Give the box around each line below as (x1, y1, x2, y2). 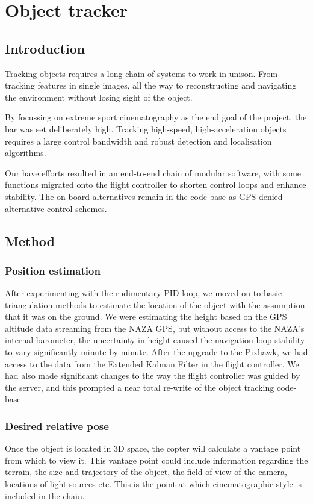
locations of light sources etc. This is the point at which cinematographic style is (5, 478, 302, 490)
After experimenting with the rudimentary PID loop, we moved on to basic (5, 287, 282, 299)
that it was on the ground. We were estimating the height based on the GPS (5, 310, 287, 323)
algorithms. (5, 146, 46, 159)
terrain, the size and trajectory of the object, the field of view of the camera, (5, 465, 287, 478)
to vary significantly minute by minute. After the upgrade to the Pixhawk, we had (5, 346, 308, 358)
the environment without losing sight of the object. (5, 90, 193, 103)
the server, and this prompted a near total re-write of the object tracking (5, 381, 274, 393)
